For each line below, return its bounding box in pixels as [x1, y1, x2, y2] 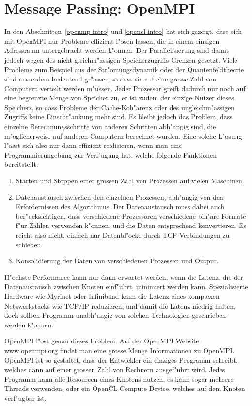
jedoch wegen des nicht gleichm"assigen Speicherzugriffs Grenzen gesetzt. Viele [4, 54, 237, 65]
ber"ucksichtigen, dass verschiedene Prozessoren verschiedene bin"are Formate [16, 211, 246, 221]
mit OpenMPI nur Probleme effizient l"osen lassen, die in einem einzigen [4, 35, 220, 46]
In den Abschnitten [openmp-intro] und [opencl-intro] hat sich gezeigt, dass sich [4, 26, 242, 36]
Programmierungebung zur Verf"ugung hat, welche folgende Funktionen [4, 149, 217, 160]
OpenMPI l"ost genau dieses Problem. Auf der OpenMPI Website [4, 336, 199, 346]
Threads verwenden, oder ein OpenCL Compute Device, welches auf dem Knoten [4, 383, 245, 393]
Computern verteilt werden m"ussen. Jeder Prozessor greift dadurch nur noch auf [4, 83, 246, 93]
